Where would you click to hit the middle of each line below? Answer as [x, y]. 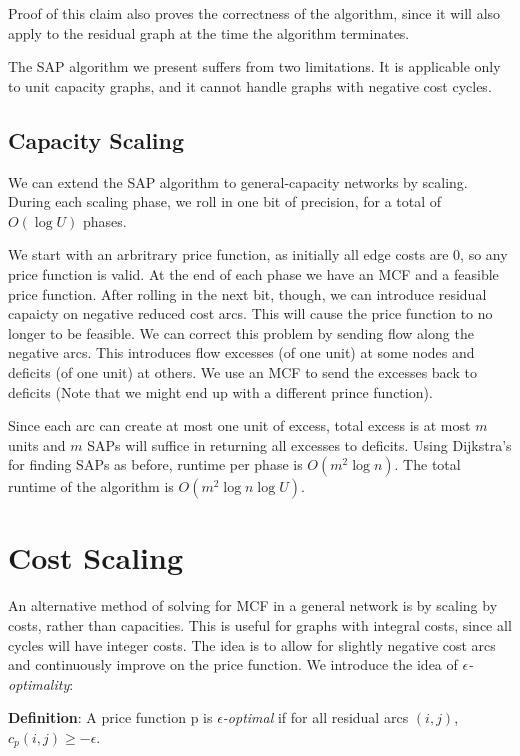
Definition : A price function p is [110, 717]
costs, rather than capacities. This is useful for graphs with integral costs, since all [260, 625]
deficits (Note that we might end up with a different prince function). [220, 391]
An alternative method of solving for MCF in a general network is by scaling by [253, 605]
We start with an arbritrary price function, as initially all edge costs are [228, 254]
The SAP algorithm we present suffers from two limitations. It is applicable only [254, 66]
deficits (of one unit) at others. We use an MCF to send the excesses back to [242, 371]
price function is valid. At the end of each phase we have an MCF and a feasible [253, 273]
